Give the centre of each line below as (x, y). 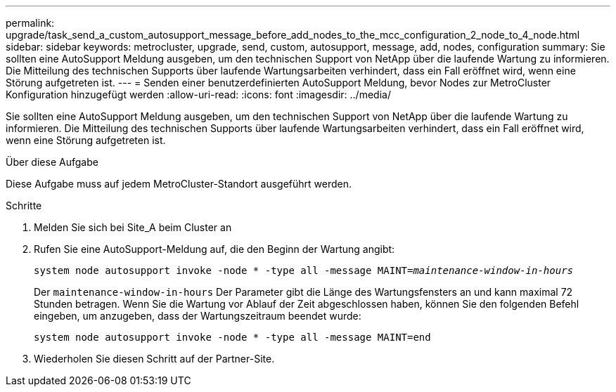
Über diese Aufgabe (52, 162)
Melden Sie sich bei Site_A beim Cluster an (133, 227)
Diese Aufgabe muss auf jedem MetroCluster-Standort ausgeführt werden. (179, 184)
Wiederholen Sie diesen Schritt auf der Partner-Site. (154, 359)
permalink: (30, 23)
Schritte (24, 205)
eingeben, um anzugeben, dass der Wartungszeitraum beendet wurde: (198, 316)
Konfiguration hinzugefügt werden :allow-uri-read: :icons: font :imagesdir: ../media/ (198, 94)
